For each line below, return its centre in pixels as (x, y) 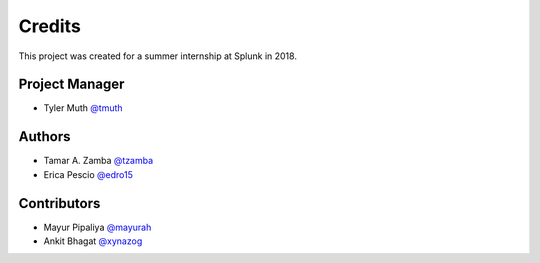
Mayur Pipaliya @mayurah (97, 227)
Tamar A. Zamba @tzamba (98, 161)
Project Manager (71, 84)
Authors (44, 136)
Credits (50, 26)
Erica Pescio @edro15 (88, 174)
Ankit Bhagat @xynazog (93, 241)
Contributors (59, 203)
